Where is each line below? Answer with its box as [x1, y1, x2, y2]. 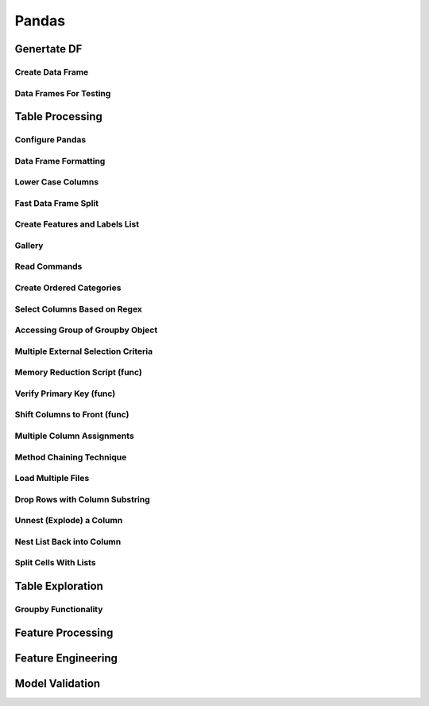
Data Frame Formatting [14, 155, 106, 166]
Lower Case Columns [14, 176, 99, 188]
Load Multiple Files [14, 473, 90, 484]
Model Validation [14, 677, 101, 690]
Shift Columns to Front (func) [14, 409, 129, 421]
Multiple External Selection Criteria [14, 346, 153, 357]
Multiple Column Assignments [14, 430, 134, 441]
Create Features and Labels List [14, 219, 139, 230]
